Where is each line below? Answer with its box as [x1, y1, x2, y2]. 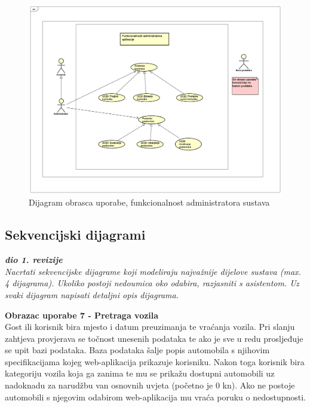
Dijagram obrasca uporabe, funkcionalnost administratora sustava [29, 196, 270, 209]
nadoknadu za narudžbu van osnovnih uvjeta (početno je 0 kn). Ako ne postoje [5, 379, 295, 391]
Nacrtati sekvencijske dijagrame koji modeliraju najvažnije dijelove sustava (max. [5, 265, 301, 277]
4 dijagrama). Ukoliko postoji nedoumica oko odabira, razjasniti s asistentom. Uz [5, 277, 299, 289]
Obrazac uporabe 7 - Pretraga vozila [5, 308, 159, 321]
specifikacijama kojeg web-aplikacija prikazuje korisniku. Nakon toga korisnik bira [5, 355, 305, 368]
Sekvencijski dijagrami [5, 225, 146, 244]
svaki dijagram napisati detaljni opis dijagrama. [5, 288, 179, 301]
